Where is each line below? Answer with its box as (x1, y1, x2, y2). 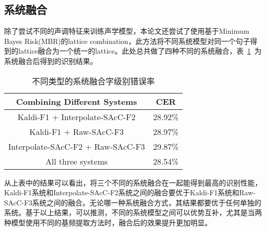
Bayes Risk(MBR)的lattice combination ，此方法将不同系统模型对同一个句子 (4, 35, 250, 46)
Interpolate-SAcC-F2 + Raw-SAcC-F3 (8, 140, 145, 152)
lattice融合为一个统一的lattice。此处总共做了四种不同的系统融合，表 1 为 (18, 45, 262, 56)
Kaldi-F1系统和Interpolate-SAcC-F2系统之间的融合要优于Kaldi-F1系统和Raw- (4, 187, 256, 198)
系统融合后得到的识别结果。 (4, 55, 97, 66)
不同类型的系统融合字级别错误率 (32, 75, 155, 87)
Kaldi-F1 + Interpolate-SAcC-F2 (17, 110, 136, 123)
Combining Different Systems (16, 95, 137, 107)
